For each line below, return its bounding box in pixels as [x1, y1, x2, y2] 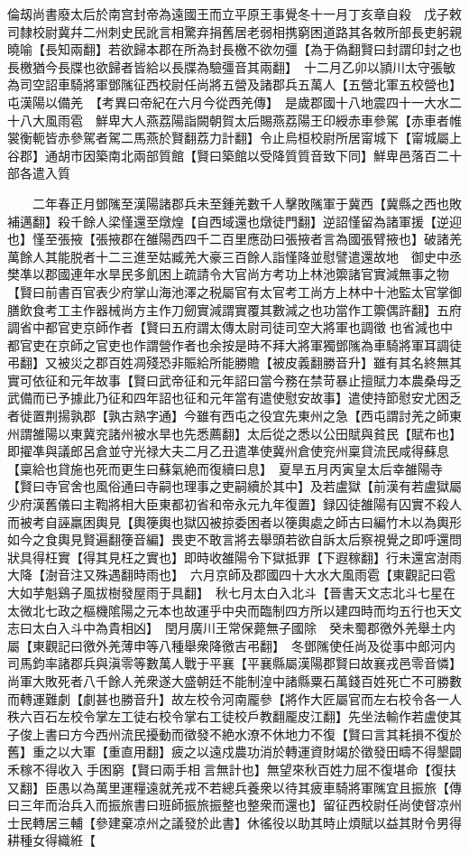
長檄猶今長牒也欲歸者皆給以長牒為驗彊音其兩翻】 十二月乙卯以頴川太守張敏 [7, 57, 455, 76]
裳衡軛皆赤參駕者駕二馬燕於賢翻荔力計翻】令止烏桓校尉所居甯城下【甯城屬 [7, 128, 449, 147]
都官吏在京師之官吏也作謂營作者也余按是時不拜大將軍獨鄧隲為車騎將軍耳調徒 [7, 335, 462, 354]
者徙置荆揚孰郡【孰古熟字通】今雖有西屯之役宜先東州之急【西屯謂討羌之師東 [7, 406, 462, 425]
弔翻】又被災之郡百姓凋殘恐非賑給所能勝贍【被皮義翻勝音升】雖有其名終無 [7, 353, 449, 372]
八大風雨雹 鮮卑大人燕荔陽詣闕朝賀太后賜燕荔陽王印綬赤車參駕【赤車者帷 [19, 110, 462, 129]
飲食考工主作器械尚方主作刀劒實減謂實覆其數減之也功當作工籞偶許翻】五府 [19, 300, 462, 319]
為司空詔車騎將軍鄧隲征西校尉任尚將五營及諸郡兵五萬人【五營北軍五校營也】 [7, 75, 462, 94]
